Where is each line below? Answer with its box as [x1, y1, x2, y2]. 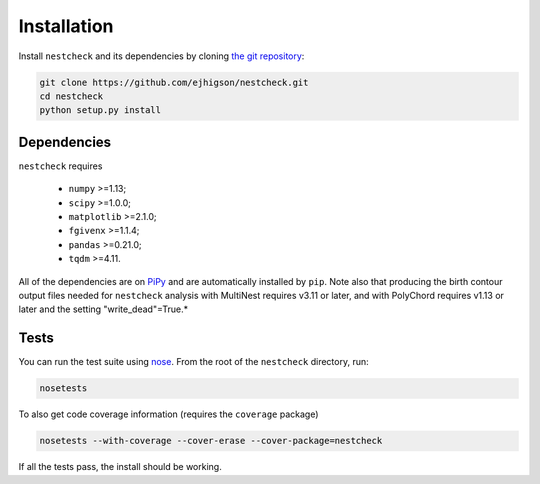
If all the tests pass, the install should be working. [18, 461, 222, 473]
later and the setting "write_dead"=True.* [18, 303, 189, 315]
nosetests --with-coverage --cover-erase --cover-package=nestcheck [39, 435, 383, 447]
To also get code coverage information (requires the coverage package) [18, 408, 319, 420]
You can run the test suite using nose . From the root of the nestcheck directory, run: [18, 356, 369, 368]
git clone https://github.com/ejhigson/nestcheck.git [39, 76, 309, 88]
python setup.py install [39, 105, 162, 116]
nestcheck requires [18, 160, 103, 172]
